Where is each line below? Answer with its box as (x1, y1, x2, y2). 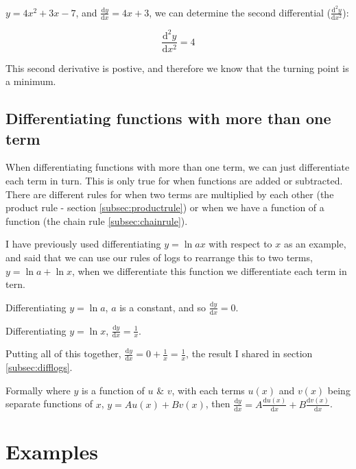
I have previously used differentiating (5, 237, 161, 251)
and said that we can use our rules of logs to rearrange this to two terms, (5, 250, 313, 264)
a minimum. (5, 74, 56, 88)
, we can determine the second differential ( (149, 5, 331, 19)
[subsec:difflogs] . (5, 360, 73, 374)
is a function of (81, 383, 145, 397)
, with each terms (171, 383, 245, 397)
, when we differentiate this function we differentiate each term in (71, 263, 347, 278)
